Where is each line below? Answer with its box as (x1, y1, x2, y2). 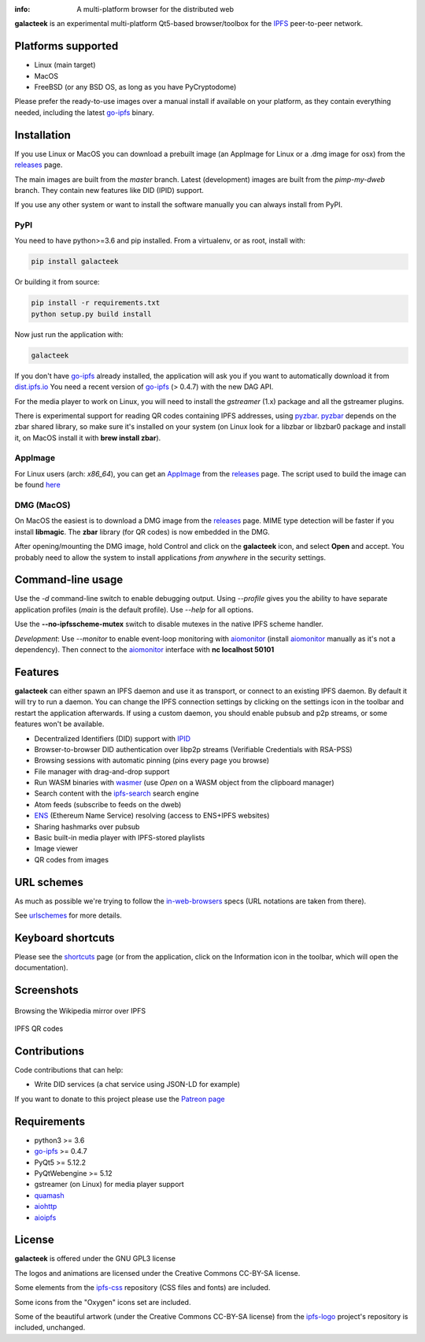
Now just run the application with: (14, 329, 124, 339)
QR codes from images (34, 855, 109, 864)
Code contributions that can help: (14, 1066, 124, 1075)
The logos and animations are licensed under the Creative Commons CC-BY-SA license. (14, 1268, 301, 1277)
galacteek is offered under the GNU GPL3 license (14, 1254, 176, 1263)
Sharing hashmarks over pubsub (34, 821, 140, 831)
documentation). (14, 963, 68, 973)
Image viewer (34, 843, 79, 854)
